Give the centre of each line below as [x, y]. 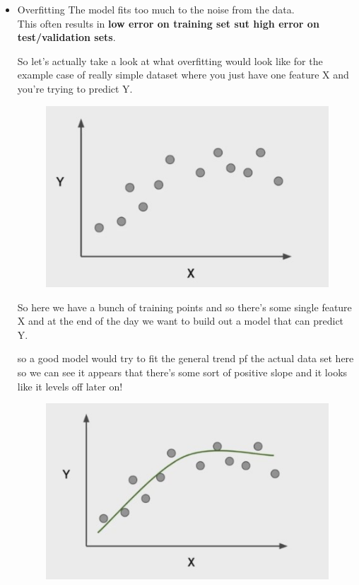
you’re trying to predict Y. [75, 88]
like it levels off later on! [70, 386]
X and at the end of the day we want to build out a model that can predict [181, 321]
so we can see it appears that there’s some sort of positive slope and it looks [182, 372]
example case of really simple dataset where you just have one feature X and [183, 75]
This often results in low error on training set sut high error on [168, 23]
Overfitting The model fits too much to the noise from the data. [156, 9]
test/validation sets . [66, 37]
